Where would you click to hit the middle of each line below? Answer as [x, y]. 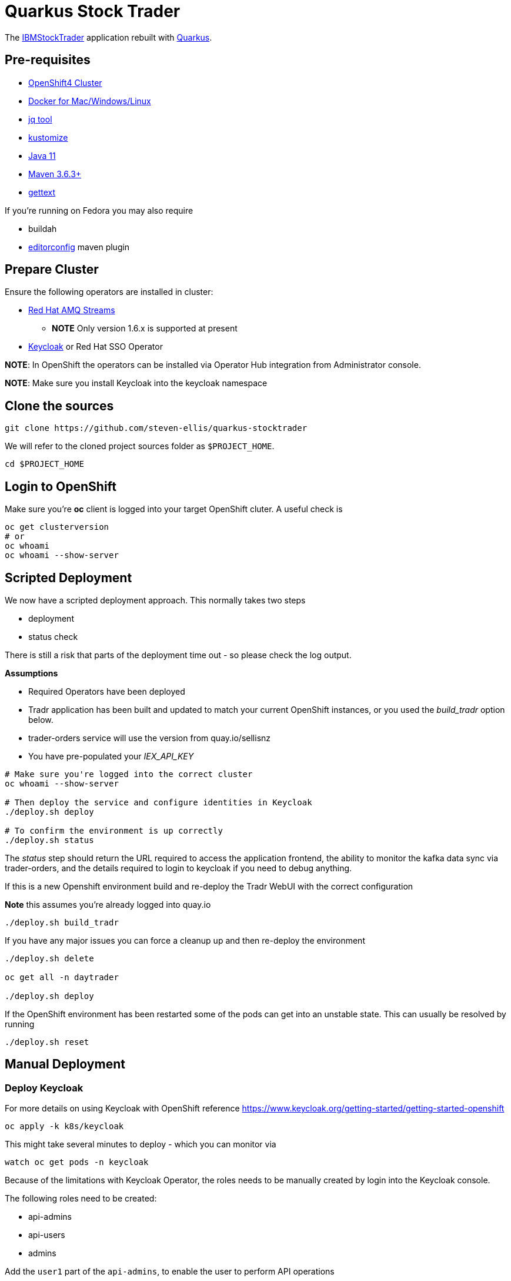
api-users [47, 1235]
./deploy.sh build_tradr [62, 922]
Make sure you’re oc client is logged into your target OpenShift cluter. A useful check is [174, 509]
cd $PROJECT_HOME [44, 464]
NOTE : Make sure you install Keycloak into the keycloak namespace [136, 383]
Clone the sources [59, 406]
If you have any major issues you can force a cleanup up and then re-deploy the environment [185, 940]
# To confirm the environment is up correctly [114, 830]
